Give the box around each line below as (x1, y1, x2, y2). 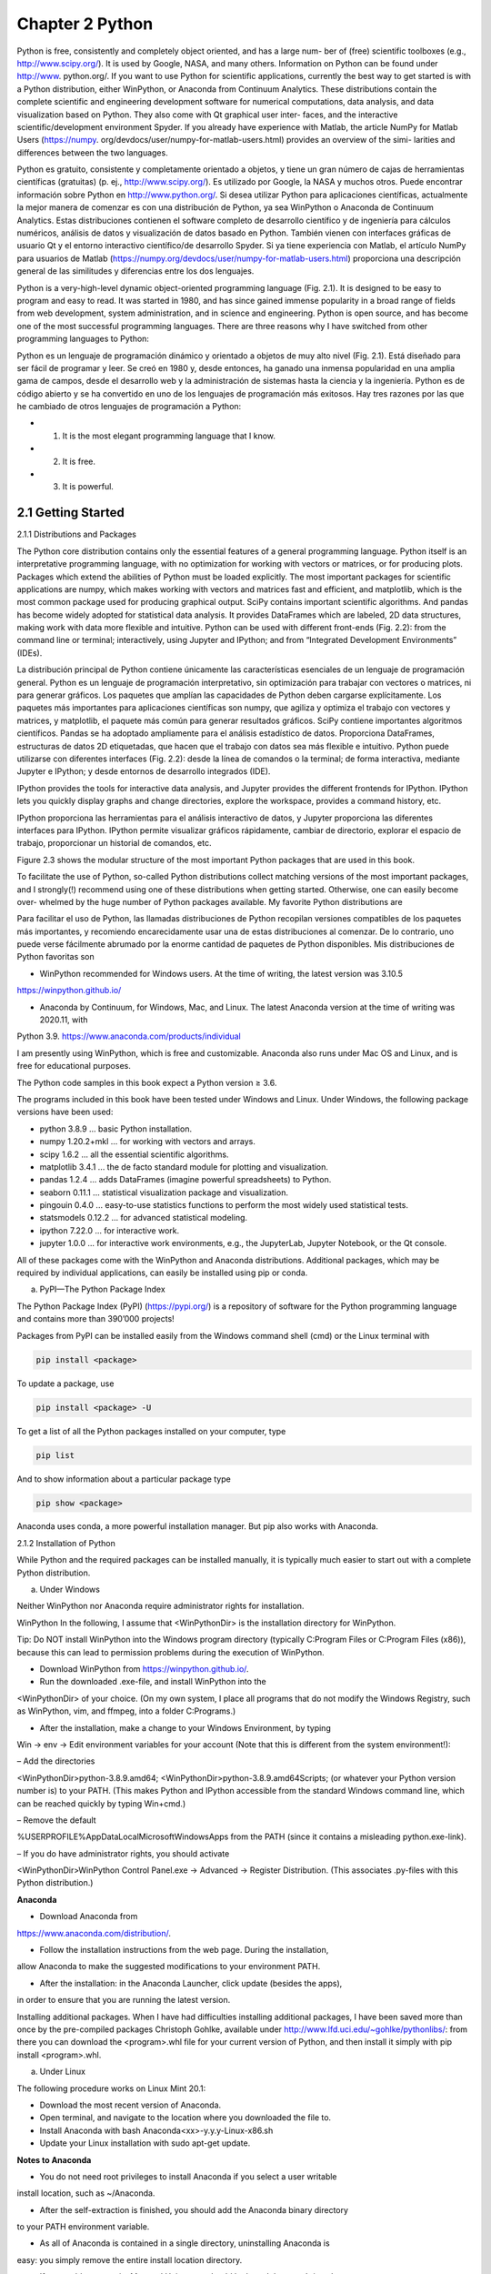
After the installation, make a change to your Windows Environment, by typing (39, 1722, 331, 1733)
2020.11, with (39, 1014, 88, 1025)
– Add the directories (16, 1756, 95, 1766)
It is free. (62, 456, 95, 467)
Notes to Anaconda (16, 2154, 92, 2165)
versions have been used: (16, 1106, 114, 1118)
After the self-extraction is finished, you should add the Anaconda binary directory (39, 2204, 349, 2215)
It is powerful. (62, 481, 114, 492)
